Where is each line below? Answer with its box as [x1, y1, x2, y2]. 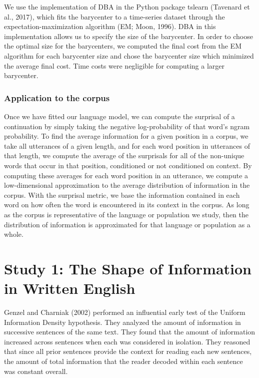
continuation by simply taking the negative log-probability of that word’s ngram [4, 121, 250, 131]
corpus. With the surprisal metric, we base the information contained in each [4, 189, 240, 200]
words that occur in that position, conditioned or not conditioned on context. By [4, 160, 252, 170]
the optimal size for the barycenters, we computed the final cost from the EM [4, 41, 241, 51]
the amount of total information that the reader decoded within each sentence [4, 355, 243, 366]
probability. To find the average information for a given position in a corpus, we [4, 131, 248, 141]
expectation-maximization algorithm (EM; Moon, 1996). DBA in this [4, 21, 216, 32]
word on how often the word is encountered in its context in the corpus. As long [4, 199, 249, 210]
